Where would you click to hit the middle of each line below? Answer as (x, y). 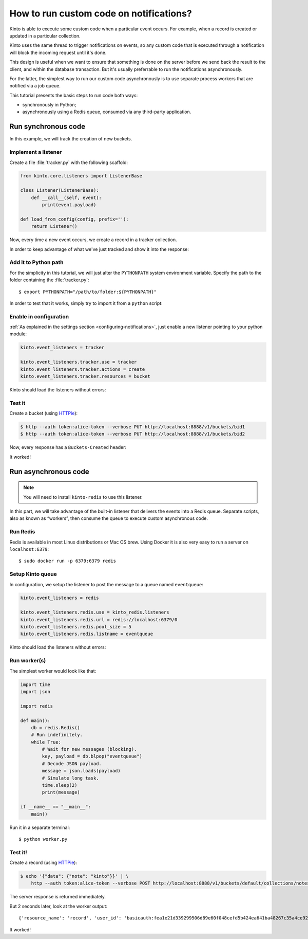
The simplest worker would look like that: (53, 671)
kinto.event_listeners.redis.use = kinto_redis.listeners (95, 612)
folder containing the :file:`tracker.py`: (49, 280)
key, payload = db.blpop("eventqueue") (92, 756)
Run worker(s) (28, 661)
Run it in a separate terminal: (40, 827)
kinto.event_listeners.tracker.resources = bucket (85, 376)
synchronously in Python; (49, 105)
